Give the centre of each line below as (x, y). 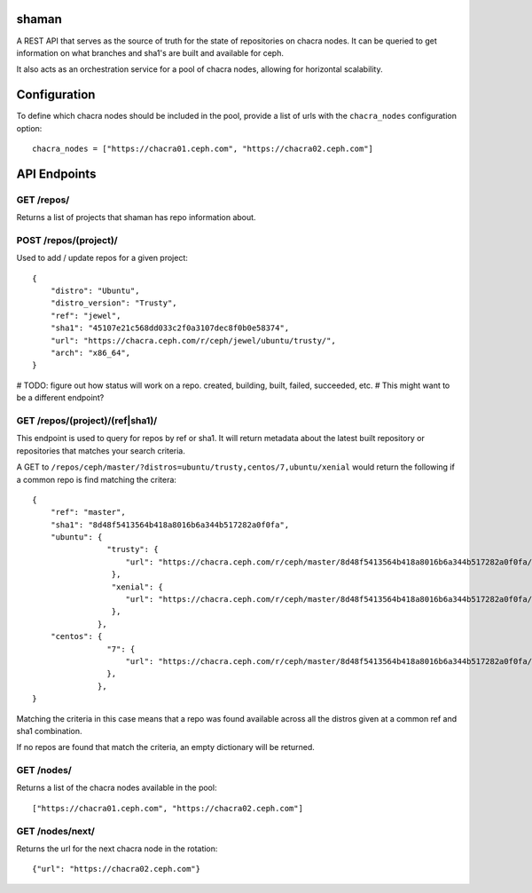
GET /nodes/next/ (55, 831)
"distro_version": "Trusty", (113, 303)
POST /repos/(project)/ (67, 240)
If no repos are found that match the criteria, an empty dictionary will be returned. (165, 747)
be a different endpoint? (60, 398)
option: (29, 128)
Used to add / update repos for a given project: (102, 258)
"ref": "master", (88, 512)
